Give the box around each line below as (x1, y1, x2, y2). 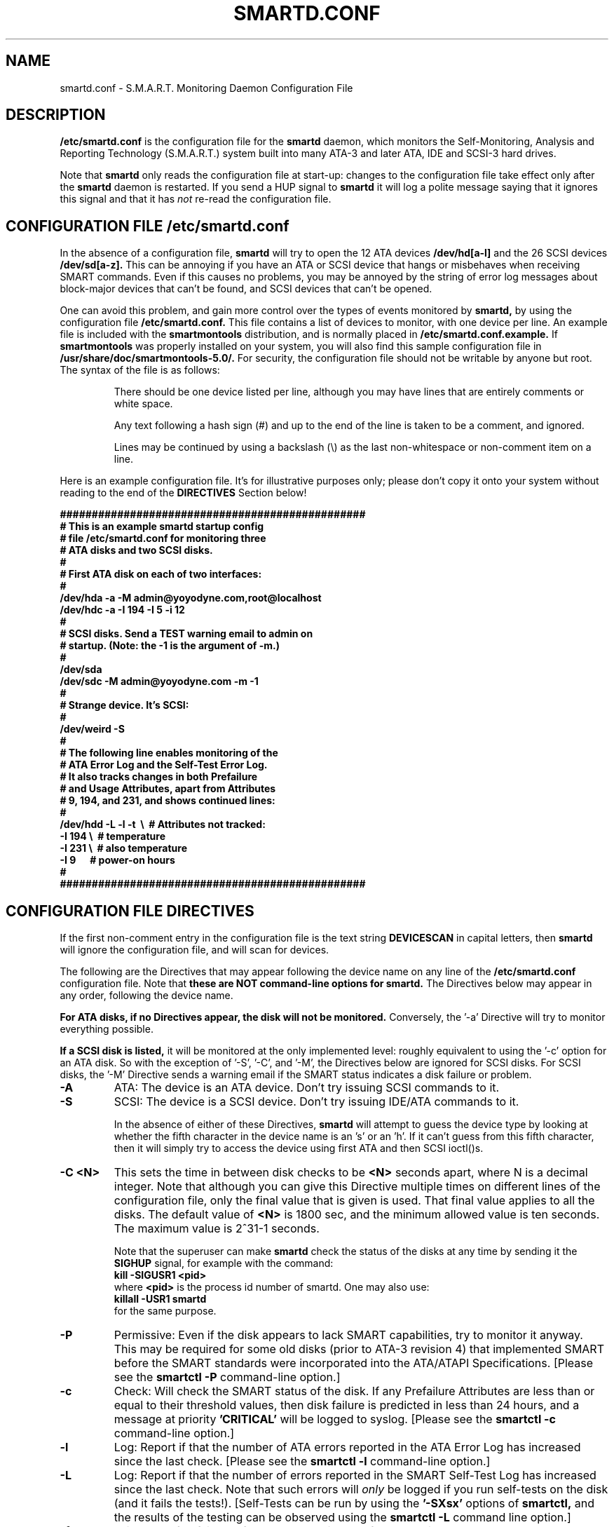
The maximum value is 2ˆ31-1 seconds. (114, 1221, 320, 1236)
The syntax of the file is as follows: (60, 364, 220, 376)
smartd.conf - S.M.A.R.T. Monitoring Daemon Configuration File (60, 81, 353, 94)
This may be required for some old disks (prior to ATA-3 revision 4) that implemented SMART (114, 1342, 604, 1357)
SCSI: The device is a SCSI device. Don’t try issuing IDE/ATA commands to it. (114, 1094, 519, 1109)
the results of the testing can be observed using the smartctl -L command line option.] (114, 1510, 571, 1525)
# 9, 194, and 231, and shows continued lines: (60, 794, 275, 807)
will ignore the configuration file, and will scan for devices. (60, 944, 329, 956)
